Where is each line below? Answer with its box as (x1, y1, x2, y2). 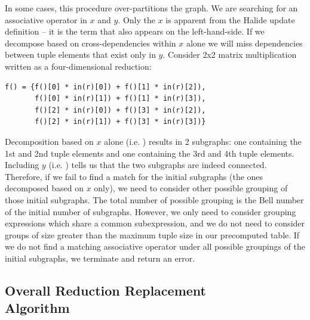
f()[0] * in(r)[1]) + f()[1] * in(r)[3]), (35, 94, 206, 103)
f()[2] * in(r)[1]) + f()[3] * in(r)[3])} (35, 117, 206, 126)
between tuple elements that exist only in (5, 48, 156, 61)
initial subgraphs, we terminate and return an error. (5, 251, 195, 264)
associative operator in (5, 13, 87, 26)
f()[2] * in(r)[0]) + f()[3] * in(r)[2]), (35, 105, 206, 114)
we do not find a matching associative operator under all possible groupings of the (5, 240, 306, 253)
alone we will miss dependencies (186, 36, 303, 49)
